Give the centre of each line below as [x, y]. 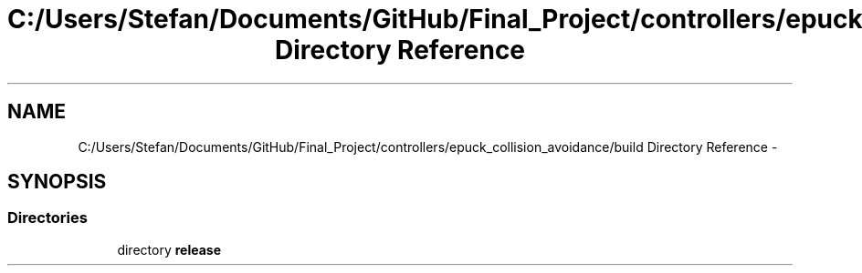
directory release [169, 249]
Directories [47, 218]
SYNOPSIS [57, 182]
